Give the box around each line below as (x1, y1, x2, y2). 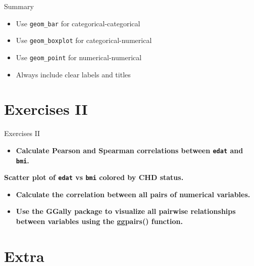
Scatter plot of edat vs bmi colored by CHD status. (4, 172, 184, 183)
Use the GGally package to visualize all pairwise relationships (16, 206, 236, 216)
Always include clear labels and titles (16, 69, 131, 79)
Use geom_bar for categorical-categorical (16, 18, 140, 28)
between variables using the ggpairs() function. (16, 216, 183, 227)
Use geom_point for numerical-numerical (16, 52, 142, 62)
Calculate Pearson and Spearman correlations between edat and (16, 145, 243, 155)
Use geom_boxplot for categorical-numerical (16, 35, 152, 46)
